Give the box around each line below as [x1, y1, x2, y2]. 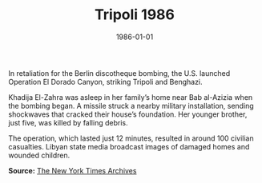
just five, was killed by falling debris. [8, 117, 128, 127]
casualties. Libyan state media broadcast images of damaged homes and [8, 141, 250, 151]
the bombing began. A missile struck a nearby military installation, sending [8, 101, 254, 110]
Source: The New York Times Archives [8, 165, 137, 175]
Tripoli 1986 [95, 6, 175, 24]
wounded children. [8, 150, 71, 160]
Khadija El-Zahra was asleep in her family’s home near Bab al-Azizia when [8, 92, 253, 101]
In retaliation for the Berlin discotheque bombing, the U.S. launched [8, 68, 231, 78]
